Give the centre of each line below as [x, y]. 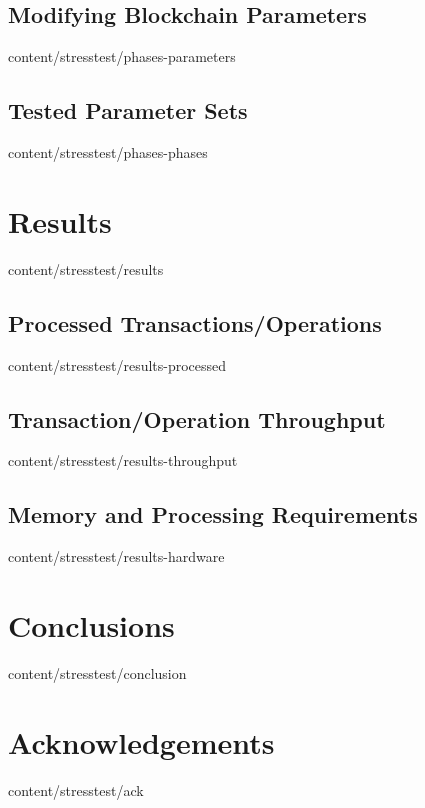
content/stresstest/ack [76, 789]
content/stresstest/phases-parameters [122, 56]
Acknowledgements [141, 741]
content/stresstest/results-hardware [116, 556]
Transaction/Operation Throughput [197, 418]
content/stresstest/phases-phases [108, 152]
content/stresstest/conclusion [97, 672]
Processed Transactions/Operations [195, 322]
